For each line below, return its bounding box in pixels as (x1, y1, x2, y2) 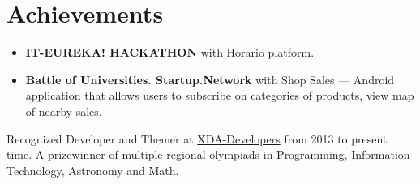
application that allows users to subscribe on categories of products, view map (25, 87, 414, 104)
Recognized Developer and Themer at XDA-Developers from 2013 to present (6, 130, 388, 147)
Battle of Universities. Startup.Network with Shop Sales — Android (25, 71, 395, 88)
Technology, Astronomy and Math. (6, 161, 179, 178)
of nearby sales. (25, 102, 102, 119)
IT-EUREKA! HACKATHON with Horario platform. (25, 44, 315, 61)
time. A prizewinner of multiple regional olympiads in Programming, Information (6, 146, 410, 163)
